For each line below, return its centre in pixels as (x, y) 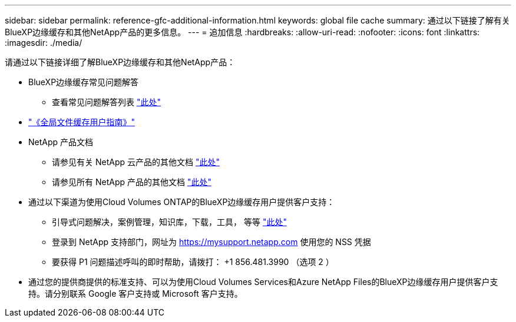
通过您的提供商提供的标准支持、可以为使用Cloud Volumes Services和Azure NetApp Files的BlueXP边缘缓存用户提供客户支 (263, 282)
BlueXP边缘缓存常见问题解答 (84, 82)
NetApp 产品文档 (61, 142)
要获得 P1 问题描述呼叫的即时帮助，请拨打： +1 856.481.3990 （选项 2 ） (193, 262)
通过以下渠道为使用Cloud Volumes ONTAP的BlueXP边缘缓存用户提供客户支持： (182, 202)
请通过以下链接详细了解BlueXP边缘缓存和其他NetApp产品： (120, 62)
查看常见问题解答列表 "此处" (106, 102)
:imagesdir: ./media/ (44, 43)
